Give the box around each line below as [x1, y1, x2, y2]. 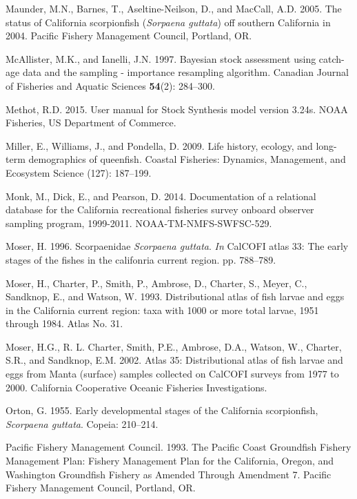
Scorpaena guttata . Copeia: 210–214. [6, 416, 159, 431]
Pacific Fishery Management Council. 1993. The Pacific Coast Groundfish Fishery [6, 440, 351, 454]
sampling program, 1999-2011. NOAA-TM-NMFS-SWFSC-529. [6, 215, 272, 230]
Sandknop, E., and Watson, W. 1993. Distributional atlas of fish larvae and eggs [6, 289, 345, 304]
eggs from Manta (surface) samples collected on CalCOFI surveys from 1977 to [6, 366, 339, 381]
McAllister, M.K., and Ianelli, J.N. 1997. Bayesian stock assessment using [6, 51, 316, 66]
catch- [318, 51, 345, 66]
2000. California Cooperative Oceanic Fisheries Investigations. [6, 380, 267, 394]
